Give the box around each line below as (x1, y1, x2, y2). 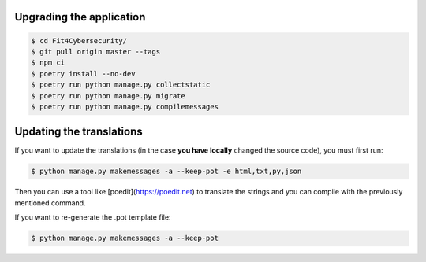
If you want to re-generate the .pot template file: (14, 212, 171, 222)
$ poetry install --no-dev (31, 69, 136, 78)
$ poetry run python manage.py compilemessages (31, 102, 219, 111)
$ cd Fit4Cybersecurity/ (31, 36, 128, 45)
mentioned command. (14, 197, 86, 208)
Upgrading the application (14, 10, 146, 24)
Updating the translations (14, 125, 143, 138)
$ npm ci (31, 58, 65, 67)
